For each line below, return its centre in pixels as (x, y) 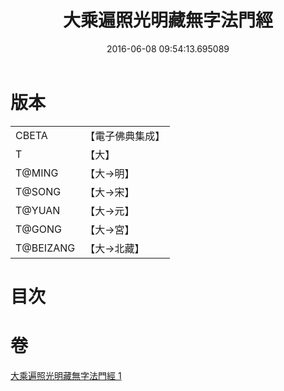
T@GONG (38, 229)
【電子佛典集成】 (125, 136)
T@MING (37, 173)
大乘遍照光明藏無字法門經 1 (66, 375)
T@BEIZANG (45, 248)
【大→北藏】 (114, 248)
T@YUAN (38, 210)
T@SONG (38, 191)
